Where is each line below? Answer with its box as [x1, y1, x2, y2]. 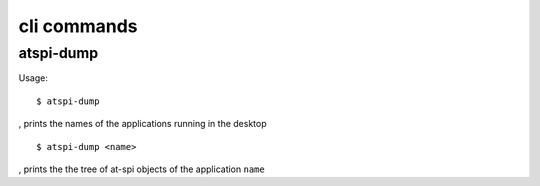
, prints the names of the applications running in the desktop [18, 118, 267, 130]
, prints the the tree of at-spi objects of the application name [18, 163, 265, 175]
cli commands [18, 15, 139, 37]
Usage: [18, 72, 49, 84]
